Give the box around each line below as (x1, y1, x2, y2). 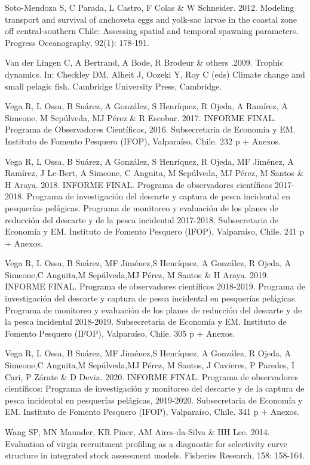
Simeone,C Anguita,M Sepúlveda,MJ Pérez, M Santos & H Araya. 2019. (5, 268, 269, 281)
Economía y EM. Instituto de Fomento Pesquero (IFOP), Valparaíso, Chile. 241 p (5, 225, 305, 238)
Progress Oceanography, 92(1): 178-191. (5, 36, 149, 48)
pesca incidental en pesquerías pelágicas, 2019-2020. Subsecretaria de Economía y (5, 393, 303, 406)
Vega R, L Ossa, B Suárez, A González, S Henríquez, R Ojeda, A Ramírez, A (5, 100, 288, 112)
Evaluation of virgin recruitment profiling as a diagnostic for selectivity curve (5, 437, 287, 449)
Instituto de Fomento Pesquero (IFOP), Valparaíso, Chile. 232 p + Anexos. (5, 134, 281, 147)
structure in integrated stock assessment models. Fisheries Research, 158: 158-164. (5, 449, 305, 461)
